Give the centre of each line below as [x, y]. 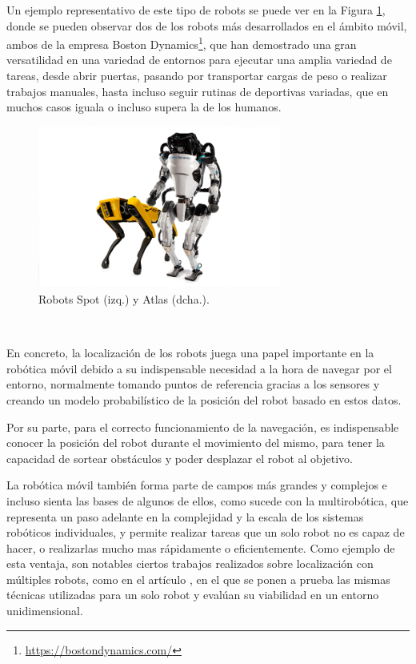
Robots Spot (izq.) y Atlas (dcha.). [124, 298]
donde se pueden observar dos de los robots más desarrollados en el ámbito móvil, [207, 25]
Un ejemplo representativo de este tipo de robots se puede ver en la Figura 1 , [196, 10]
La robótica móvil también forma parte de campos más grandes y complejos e [197, 485]
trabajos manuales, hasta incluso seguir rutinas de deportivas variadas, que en [198, 91]
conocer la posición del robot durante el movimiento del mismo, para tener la [196, 443]
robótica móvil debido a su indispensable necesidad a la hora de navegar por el [199, 368]
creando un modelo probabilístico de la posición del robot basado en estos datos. [204, 399]
